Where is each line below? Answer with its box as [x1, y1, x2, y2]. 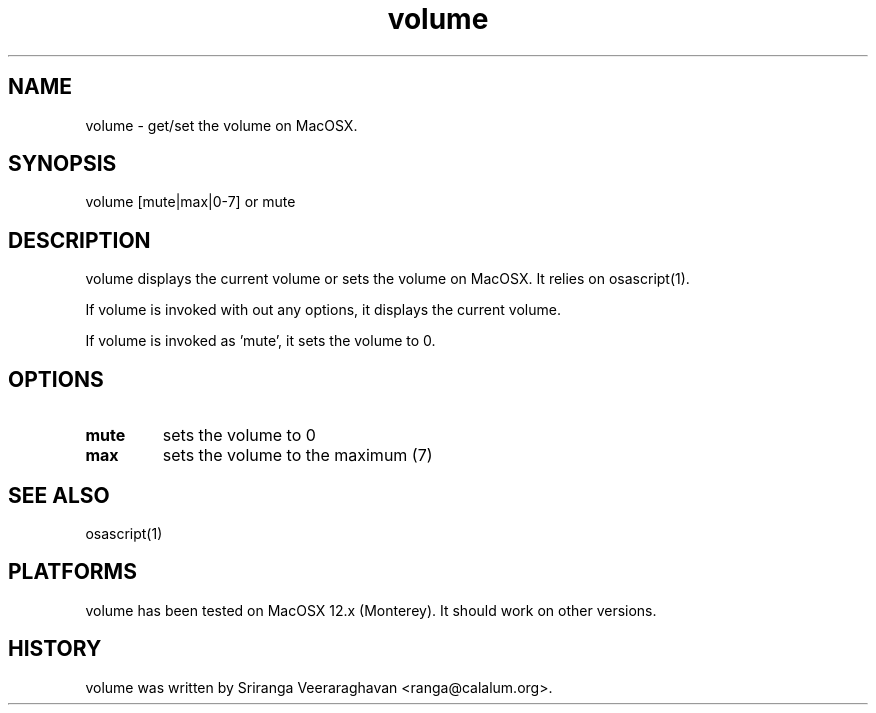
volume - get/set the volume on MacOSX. [85, 116, 358, 134]
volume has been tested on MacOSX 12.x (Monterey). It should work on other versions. [85, 601, 657, 619]
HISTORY [8, 636, 102, 662]
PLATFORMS [8, 559, 137, 585]
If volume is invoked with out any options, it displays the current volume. [85, 301, 561, 319]
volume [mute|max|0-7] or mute [85, 193, 296, 211]
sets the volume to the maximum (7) [162, 445, 433, 466]
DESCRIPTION [8, 227, 151, 253]
